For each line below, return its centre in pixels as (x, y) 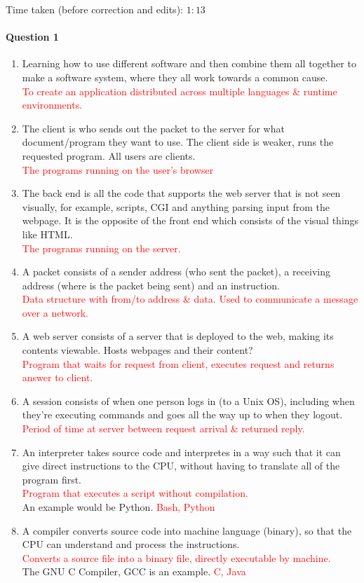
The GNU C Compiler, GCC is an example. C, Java (134, 571)
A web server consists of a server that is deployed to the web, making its (178, 336)
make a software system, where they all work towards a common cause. (175, 77)
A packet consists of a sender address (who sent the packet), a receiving (176, 272)
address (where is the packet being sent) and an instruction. (151, 285)
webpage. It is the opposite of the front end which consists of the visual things (190, 220)
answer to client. (58, 377)
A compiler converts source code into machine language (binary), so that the (187, 530)
